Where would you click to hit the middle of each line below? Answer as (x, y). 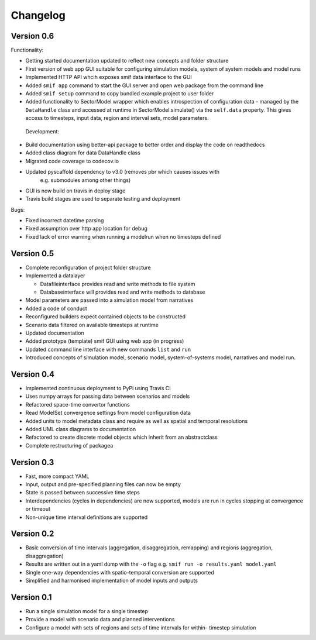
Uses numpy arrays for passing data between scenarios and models (108, 396)
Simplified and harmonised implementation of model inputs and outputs (112, 581)
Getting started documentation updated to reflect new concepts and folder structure (127, 61)
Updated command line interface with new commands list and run (108, 349)
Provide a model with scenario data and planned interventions (100, 620)
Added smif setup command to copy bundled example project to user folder (120, 94)
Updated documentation (55, 333)
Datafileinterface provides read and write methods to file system (118, 284)
